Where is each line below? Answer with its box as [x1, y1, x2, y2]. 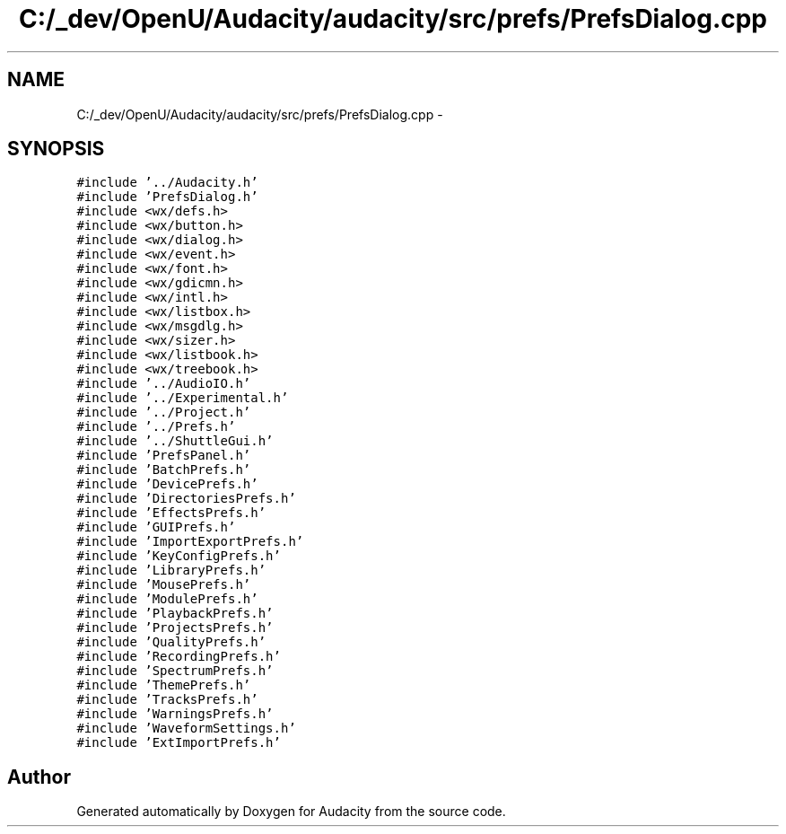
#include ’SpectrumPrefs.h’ [76, 663, 274, 679]
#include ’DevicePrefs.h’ [76, 477, 258, 492]
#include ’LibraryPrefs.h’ [76, 563, 266, 578]
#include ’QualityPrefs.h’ [76, 635, 266, 650]
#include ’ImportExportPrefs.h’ [76, 534, 304, 549]
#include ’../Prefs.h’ [76, 419, 236, 435]
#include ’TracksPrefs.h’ [76, 692, 258, 707]
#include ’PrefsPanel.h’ [76, 448, 251, 463]
